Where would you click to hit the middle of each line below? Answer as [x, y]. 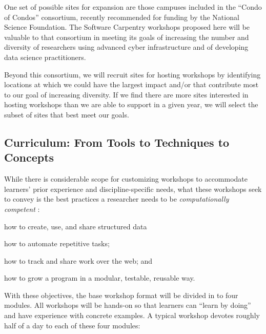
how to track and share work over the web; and [78, 260]
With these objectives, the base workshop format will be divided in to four [121, 295]
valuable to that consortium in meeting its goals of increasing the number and [127, 37]
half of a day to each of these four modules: [72, 325]
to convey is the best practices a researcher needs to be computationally [117, 199]
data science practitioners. [45, 57]
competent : [22, 209]
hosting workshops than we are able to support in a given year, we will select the [131, 104]
